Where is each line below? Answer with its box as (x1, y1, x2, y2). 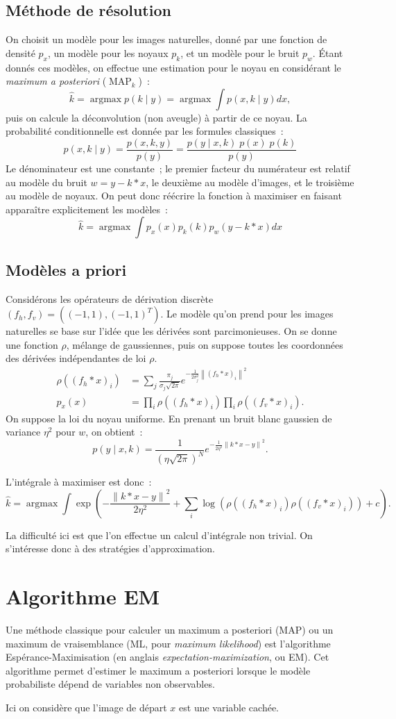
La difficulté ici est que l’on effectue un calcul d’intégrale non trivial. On (6, 527, 313, 542)
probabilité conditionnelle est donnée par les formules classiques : (6, 124, 284, 138)
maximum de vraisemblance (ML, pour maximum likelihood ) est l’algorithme (6, 636, 331, 650)
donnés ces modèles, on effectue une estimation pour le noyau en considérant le (6, 60, 341, 74)
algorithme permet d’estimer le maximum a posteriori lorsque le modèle (6, 663, 311, 677)
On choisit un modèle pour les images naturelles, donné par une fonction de (6, 32, 327, 47)
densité (6, 45, 35, 60)
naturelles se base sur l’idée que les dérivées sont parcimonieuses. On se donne (6, 324, 337, 338)
